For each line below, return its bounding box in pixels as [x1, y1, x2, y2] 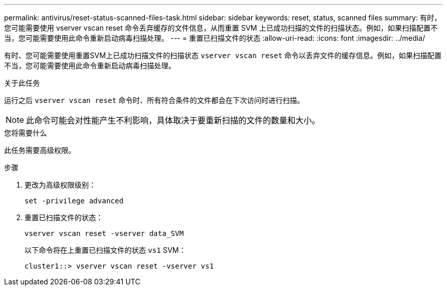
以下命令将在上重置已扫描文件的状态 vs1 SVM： [24, 246, 186, 254]
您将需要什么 [4, 128, 47, 137]
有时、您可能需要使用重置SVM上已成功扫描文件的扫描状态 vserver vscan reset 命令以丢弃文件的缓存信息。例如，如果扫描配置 [4, 51, 442, 60]
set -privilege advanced [24, 197, 123, 205]
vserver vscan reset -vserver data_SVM [24, 229, 184, 238]
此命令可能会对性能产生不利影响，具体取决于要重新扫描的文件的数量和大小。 [26, 115, 320, 125]
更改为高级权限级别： [24, 180, 96, 189]
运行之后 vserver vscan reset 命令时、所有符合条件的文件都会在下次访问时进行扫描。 [4, 96, 305, 104]
